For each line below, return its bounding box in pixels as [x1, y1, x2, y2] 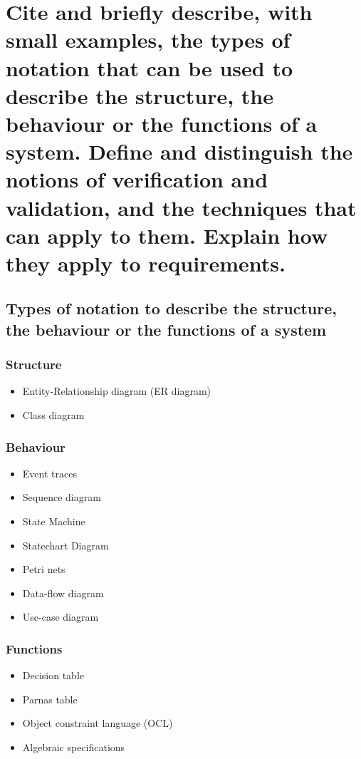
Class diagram [22, 408, 85, 423]
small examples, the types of [6, 25, 291, 54]
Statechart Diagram [22, 537, 109, 552]
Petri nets [22, 562, 66, 577]
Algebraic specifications [22, 740, 125, 755]
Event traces [22, 465, 77, 480]
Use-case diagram [22, 609, 99, 624]
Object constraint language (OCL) [22, 716, 173, 730]
